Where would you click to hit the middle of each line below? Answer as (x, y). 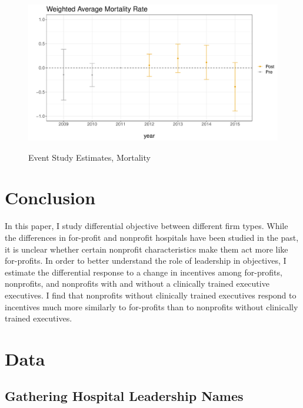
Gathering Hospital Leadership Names (124, 396)
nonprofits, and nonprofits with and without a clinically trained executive (137, 283)
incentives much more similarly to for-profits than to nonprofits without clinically (151, 306)
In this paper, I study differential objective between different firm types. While (146, 226)
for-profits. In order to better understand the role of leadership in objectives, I (146, 261)
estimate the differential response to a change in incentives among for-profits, (144, 272)
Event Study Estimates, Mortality (89, 157)
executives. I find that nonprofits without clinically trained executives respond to (151, 295)
